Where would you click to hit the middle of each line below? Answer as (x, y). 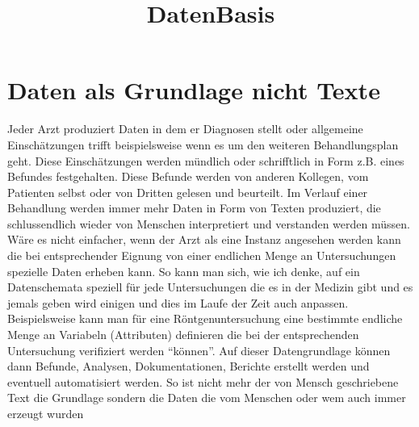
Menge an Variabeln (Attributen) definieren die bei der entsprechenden (183, 335)
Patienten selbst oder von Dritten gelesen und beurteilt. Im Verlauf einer (188, 192)
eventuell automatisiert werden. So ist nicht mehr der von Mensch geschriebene (203, 381)
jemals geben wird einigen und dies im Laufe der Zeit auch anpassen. (178, 302)
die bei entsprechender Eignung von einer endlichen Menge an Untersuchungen (202, 255)
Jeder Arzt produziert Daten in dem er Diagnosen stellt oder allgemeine (185, 129)
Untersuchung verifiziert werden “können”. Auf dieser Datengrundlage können (199, 350)
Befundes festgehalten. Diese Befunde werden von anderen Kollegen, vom (188, 176)
